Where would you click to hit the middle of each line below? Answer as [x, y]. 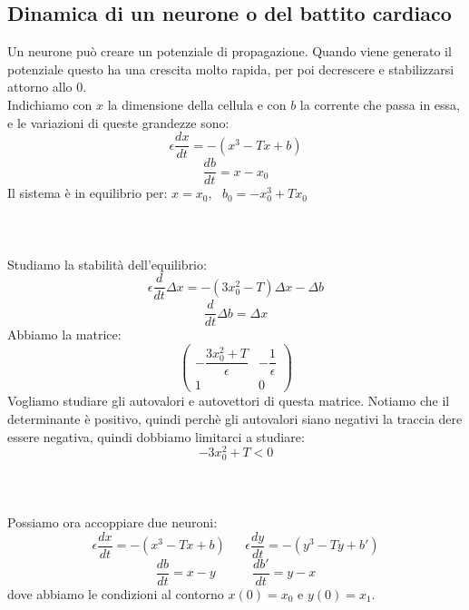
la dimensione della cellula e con [197, 104]
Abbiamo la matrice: [64, 335]
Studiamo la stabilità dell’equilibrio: [107, 264]
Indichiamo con [50, 104]
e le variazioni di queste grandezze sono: [118, 122]
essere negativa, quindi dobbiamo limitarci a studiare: [156, 436]
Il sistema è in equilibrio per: [88, 193]
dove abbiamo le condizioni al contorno [116, 593]
